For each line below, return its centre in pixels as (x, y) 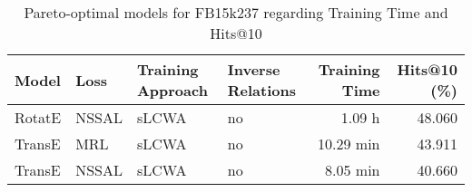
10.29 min (349, 144)
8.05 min (353, 170)
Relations (261, 90)
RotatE (38, 117)
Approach (172, 90)
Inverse (254, 69)
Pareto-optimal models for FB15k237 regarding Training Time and (236, 12)
